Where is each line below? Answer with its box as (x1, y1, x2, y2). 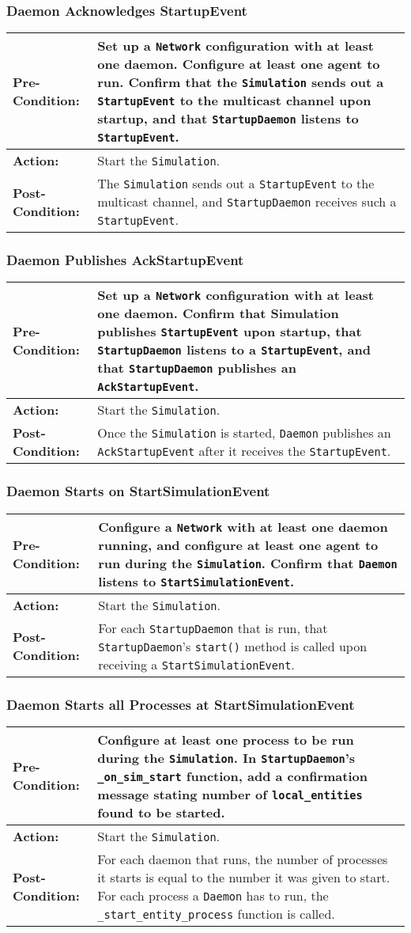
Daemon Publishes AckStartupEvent (6, 250, 244, 270)
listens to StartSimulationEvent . (98, 571, 295, 590)
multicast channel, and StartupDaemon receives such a (97, 192, 397, 211)
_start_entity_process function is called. (97, 904, 335, 923)
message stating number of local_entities (97, 784, 363, 803)
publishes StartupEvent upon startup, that (97, 322, 362, 341)
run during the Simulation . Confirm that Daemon (98, 553, 398, 572)
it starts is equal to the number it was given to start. (97, 867, 390, 886)
